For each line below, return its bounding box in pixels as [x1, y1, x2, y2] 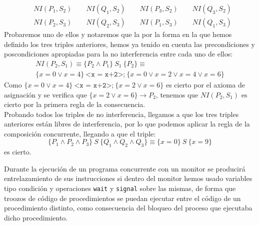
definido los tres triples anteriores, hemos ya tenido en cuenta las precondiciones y [4, 38, 255, 49]
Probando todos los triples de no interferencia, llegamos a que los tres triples [4, 108, 239, 119]
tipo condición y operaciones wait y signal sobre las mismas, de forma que [4, 183, 236, 193]
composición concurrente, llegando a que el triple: [4, 128, 156, 138]
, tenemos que [155, 89, 198, 99]
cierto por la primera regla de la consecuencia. [4, 99, 145, 109]
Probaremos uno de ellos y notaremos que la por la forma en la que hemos [4, 29, 232, 39]
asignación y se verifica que [4, 89, 87, 99]
